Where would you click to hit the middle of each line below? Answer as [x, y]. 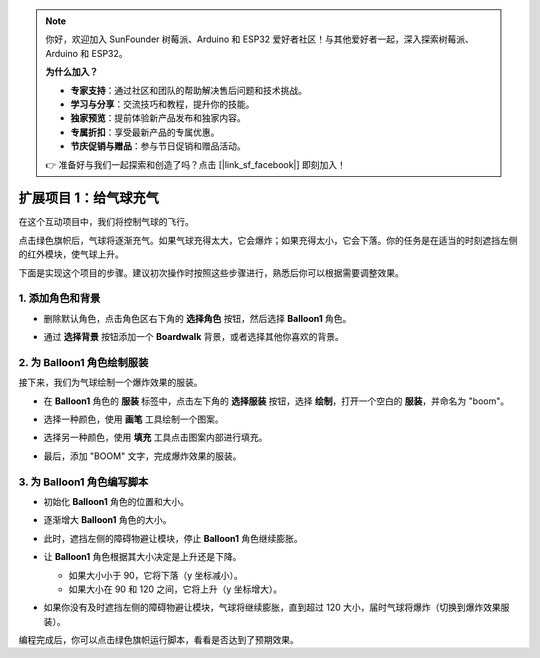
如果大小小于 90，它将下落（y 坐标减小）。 [156, 575]
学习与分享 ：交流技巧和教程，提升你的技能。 [162, 104]
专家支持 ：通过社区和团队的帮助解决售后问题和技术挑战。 [188, 90]
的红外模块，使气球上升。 [71, 254]
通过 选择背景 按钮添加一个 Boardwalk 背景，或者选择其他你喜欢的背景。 [193, 337]
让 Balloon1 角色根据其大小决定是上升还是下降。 [142, 557]
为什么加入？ [72, 72]
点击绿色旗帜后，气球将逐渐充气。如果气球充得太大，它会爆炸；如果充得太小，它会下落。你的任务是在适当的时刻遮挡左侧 [268, 240]
